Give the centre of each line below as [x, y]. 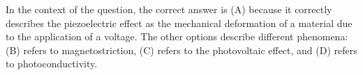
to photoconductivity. [52, 64]
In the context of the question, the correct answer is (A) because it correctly [169, 9]
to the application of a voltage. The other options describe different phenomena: [177, 36]
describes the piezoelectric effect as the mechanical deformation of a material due [179, 23]
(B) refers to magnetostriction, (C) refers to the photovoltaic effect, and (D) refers [181, 50]
